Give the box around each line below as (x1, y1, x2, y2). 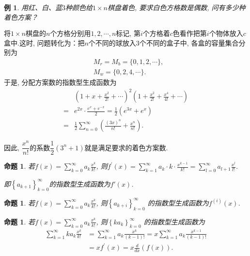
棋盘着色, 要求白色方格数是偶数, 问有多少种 (107, 2, 246, 12)
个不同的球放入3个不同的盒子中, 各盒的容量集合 (88, 37, 239, 48)
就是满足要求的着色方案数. (84, 142, 168, 152)
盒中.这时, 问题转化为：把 (4, 37, 85, 48)
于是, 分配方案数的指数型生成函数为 (4, 77, 117, 87)
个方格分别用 (50, 28, 91, 38)
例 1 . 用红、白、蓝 (4, 2, 62, 12)
